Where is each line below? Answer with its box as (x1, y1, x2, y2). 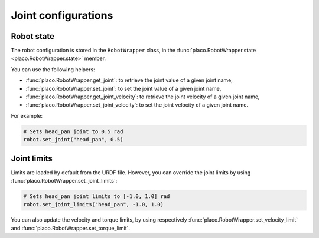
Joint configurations (11, 9, 113, 22)
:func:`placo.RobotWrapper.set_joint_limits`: (11, 177, 118, 184)
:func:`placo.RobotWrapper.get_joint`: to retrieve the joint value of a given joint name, (25, 77, 233, 84)
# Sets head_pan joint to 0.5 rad (23, 128, 123, 135)
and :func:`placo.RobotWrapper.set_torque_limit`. (11, 224, 130, 232)
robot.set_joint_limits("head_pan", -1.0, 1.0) (23, 201, 164, 208)
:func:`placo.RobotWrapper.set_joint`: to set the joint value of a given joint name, (25, 85, 222, 92)
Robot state (11, 31, 54, 41)
